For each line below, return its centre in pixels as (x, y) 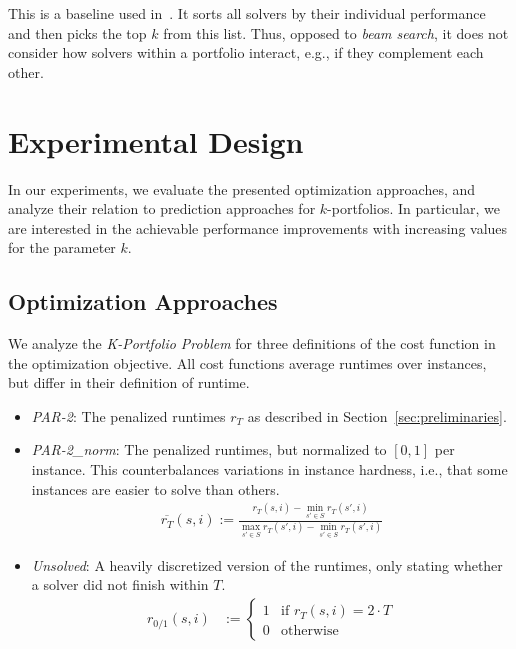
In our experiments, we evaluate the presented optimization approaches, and (242, 188)
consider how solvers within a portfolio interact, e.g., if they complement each (246, 52)
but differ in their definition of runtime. (129, 382)
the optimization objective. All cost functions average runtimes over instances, (247, 362)
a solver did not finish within (120, 584)
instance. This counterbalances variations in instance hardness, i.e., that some (269, 469)
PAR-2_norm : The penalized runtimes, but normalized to (209, 449)
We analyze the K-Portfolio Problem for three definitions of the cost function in (252, 343)
